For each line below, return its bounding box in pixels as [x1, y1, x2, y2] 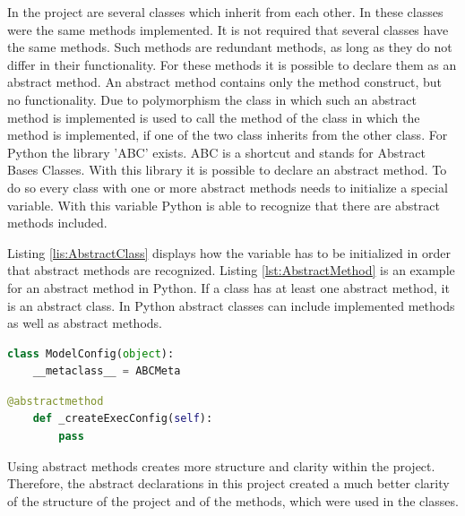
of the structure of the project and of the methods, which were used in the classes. [7, 491, 459, 510]
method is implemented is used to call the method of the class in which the [7, 107, 420, 126]
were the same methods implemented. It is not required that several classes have [7, 20, 449, 39]
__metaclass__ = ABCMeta [32, 365, 181, 378]
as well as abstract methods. [7, 314, 162, 332]
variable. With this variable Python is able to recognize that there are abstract [7, 195, 440, 214]
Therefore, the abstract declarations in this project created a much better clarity [7, 474, 450, 493]
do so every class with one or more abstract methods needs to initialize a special [7, 177, 448, 196]
